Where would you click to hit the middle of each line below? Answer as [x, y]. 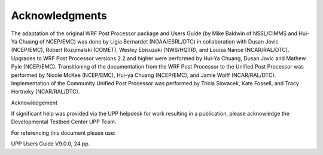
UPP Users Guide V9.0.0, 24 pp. [51, 144]
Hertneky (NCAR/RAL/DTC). [45, 92]
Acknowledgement [34, 103]
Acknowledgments [59, 15]
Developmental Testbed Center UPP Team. [64, 122]
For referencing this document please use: [63, 133]
